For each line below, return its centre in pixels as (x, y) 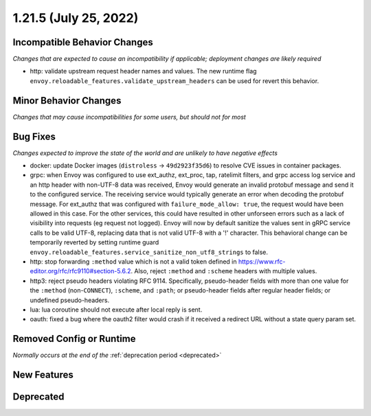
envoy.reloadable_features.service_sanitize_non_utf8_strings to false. (149, 252)
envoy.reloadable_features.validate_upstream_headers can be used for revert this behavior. (175, 81)
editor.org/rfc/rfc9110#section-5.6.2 (80, 271)
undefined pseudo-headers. (70, 300)
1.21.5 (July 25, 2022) (76, 18)
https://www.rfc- (262, 262)
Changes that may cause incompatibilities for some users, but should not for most (130, 117)
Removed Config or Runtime (74, 339)
